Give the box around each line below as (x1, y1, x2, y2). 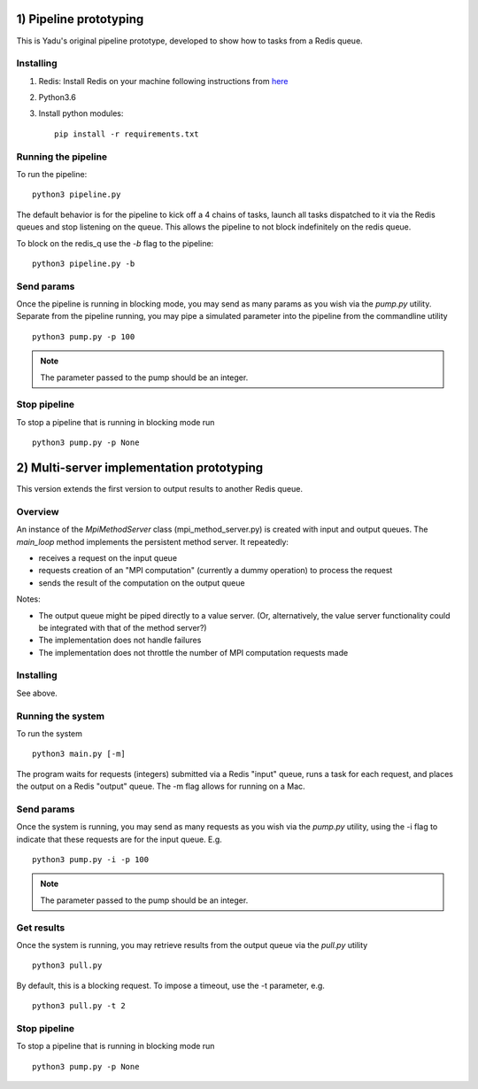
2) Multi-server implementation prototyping (16, 460, 264, 475)
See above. (16, 688, 58, 698)
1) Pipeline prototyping (16, 12, 144, 27)
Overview (16, 505, 59, 517)
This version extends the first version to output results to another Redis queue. (16, 484, 304, 494)
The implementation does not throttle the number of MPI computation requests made (38, 647, 349, 657)
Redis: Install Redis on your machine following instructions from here (38, 75, 289, 86)
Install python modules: (38, 108, 124, 119)
